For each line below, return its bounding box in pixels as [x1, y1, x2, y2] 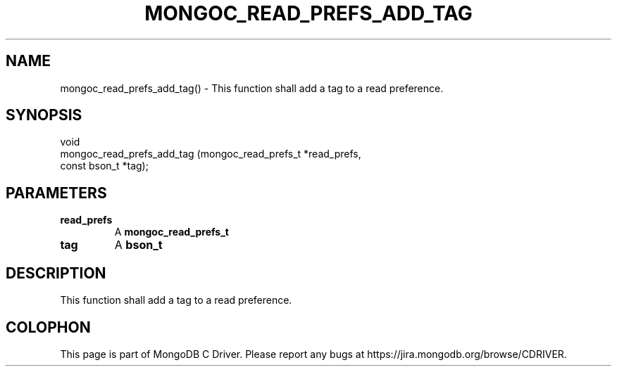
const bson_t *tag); [60, 160, 149, 172]
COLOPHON [6, 318, 91, 336]
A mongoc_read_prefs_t [114, 226, 229, 238]
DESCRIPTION [6, 264, 106, 282]
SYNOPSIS [6, 106, 82, 124]
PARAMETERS [6, 184, 107, 202]
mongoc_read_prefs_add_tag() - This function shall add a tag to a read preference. [60, 82, 444, 94]
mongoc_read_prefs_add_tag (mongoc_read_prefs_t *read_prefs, [60, 148, 361, 160]
